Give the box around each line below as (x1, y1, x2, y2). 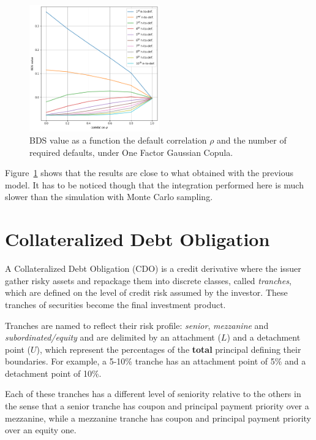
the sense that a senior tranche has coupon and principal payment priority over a (5, 399, 309, 412)
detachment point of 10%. (5, 366, 102, 379)
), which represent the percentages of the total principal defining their (36, 342, 301, 355)
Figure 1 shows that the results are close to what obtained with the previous (5, 166, 293, 179)
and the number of (217, 134, 287, 147)
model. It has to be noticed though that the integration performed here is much (5, 178, 304, 191)
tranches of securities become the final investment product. (5, 298, 226, 311)
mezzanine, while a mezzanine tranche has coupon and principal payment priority (5, 411, 311, 424)
